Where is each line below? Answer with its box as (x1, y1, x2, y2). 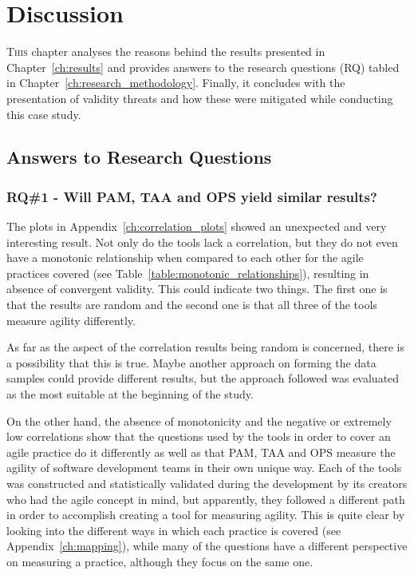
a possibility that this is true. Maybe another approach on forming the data (6, 354, 377, 371)
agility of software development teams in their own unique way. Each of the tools (6, 459, 402, 476)
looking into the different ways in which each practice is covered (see (6, 521, 341, 538)
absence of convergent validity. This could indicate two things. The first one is (6, 280, 388, 297)
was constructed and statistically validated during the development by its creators (6, 475, 408, 491)
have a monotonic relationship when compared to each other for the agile (6, 249, 364, 266)
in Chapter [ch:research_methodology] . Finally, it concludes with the (6, 74, 345, 91)
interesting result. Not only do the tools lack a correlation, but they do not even (6, 233, 398, 250)
